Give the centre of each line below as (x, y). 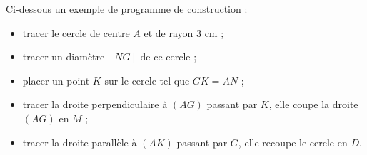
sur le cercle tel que (147, 80)
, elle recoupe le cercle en (293, 142)
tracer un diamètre (64, 57)
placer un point (56, 80)
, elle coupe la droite (313, 104)
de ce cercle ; (169, 57)
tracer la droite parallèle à (80, 142)
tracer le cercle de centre (76, 32)
